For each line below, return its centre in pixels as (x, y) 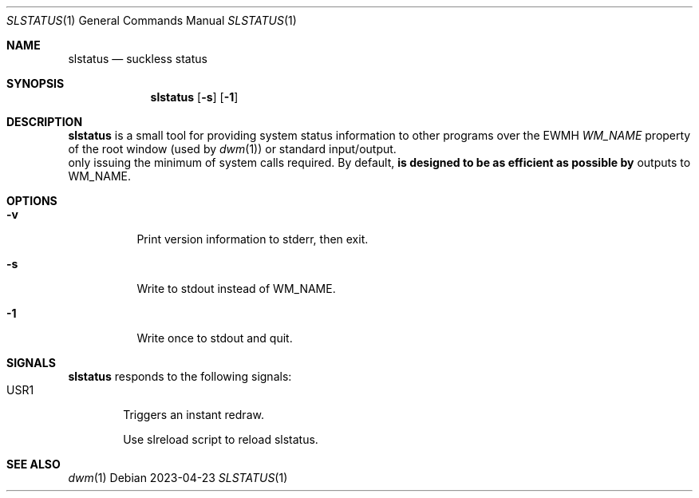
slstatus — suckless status (138, 59)
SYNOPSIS (36, 83)
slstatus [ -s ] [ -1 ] (194, 97)
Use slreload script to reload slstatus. (221, 439)
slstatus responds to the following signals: (180, 376)
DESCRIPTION (45, 122)
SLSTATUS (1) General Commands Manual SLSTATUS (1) (152, 20)
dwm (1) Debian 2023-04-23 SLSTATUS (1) (178, 478)
